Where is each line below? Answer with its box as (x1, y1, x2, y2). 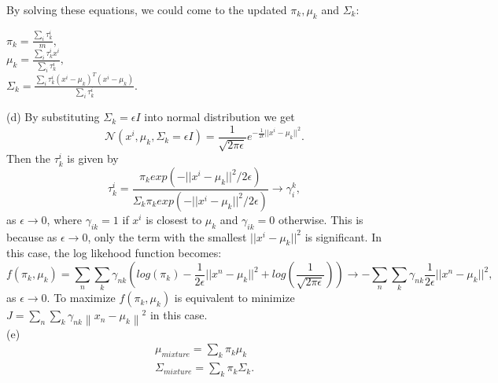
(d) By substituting (6, 109, 100, 125)
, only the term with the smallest (87, 228, 247, 245)
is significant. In (304, 228, 382, 245)
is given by (67, 150, 119, 167)
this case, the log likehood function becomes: (6, 245, 222, 261)
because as (6, 228, 57, 245)
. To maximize (46, 289, 116, 306)
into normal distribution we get (144, 109, 295, 125)
